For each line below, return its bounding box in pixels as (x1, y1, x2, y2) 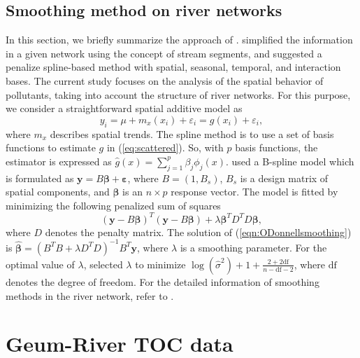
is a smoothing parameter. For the (180, 240, 327, 254)
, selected (83, 256, 123, 271)
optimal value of (6, 256, 75, 271)
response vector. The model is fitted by (171, 184, 338, 199)
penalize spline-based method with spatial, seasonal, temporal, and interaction (6, 60, 341, 74)
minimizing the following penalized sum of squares (6, 198, 221, 212)
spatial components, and (6, 184, 110, 199)
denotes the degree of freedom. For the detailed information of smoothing (6, 274, 319, 289)
